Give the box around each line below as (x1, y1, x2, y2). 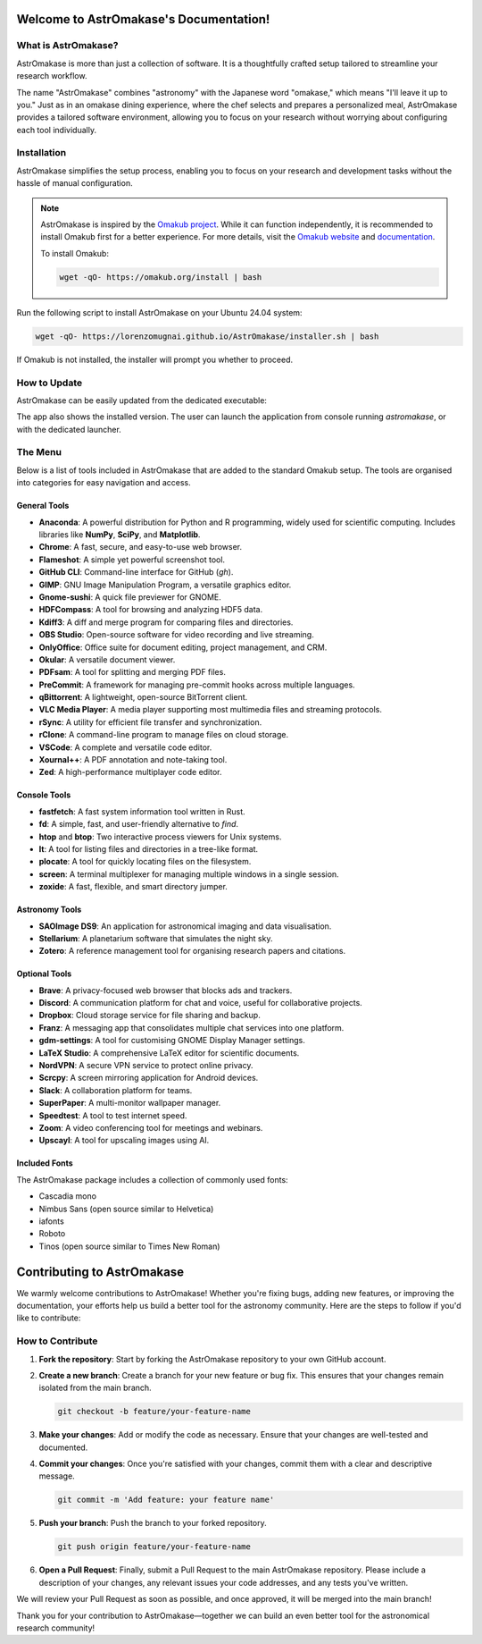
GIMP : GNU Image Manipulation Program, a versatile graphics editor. (38, 579, 292, 590)
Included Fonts (16, 1158, 73, 1168)
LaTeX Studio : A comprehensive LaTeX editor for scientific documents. (38, 1047, 300, 1058)
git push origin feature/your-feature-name (57, 1542, 252, 1552)
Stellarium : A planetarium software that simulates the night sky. (38, 932, 273, 943)
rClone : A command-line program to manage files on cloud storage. (38, 729, 289, 740)
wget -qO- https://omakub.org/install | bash (59, 272, 262, 282)
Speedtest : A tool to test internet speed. (38, 1109, 187, 1121)
